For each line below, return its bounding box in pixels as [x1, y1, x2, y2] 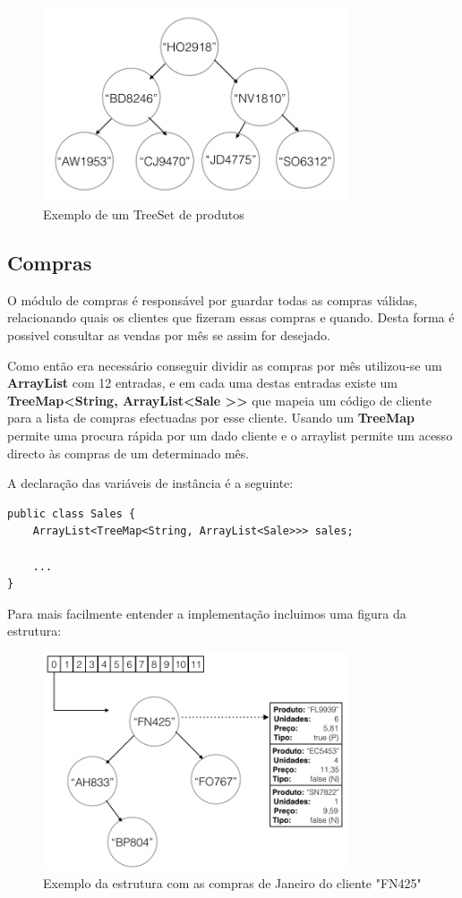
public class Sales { [7, 507, 136, 520]
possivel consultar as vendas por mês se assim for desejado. [7, 326, 330, 345]
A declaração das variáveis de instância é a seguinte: [7, 474, 294, 492]
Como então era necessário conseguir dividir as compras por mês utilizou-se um [7, 355, 442, 374]
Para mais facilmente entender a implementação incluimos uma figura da [7, 603, 406, 622]
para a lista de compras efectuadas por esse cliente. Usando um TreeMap [7, 408, 415, 427]
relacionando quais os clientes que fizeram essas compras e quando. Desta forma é [7, 308, 455, 327]
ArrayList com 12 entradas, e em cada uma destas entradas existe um [7, 373, 398, 392]
